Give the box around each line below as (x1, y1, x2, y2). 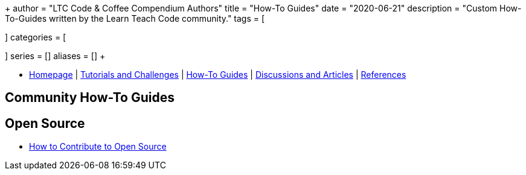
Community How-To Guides (5, 90, 175, 106)
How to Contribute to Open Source (29, 141, 167, 152)
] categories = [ (5, 32, 66, 42)
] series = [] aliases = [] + (5, 51, 106, 61)
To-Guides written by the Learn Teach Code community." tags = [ (5, 13, 265, 24)
